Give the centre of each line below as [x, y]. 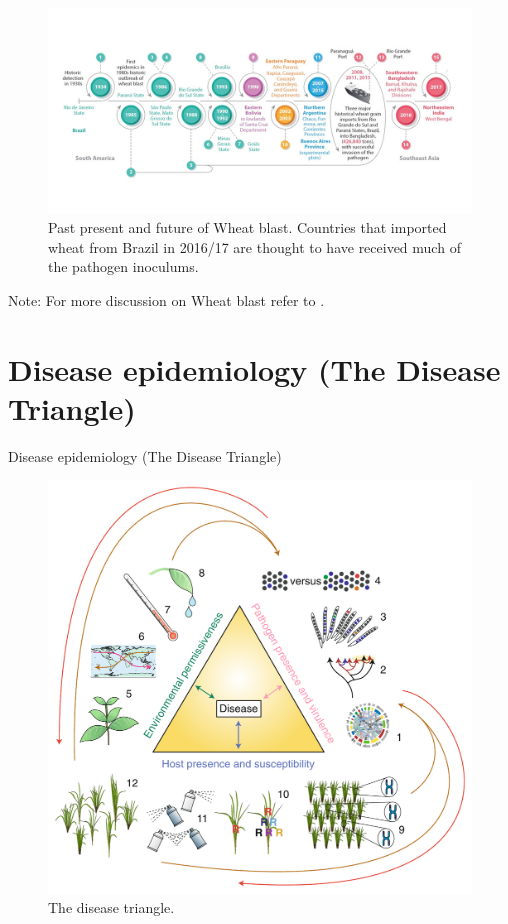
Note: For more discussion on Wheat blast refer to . [166, 299]
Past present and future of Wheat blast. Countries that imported [247, 226]
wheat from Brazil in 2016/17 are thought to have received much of [254, 246]
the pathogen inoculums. [123, 266]
